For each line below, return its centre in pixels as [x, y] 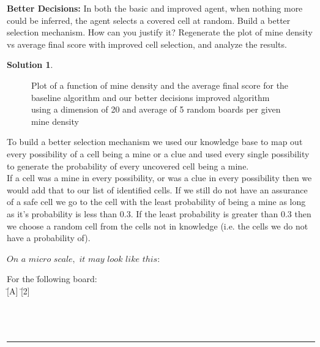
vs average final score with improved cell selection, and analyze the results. [147, 44]
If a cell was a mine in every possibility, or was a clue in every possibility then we [159, 178]
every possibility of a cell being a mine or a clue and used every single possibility [158, 153]
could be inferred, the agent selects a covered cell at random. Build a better [149, 20]
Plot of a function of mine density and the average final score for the [160, 85]
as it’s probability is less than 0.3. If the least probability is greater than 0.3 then [159, 213]
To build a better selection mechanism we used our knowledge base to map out [155, 142]
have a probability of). [49, 238]
